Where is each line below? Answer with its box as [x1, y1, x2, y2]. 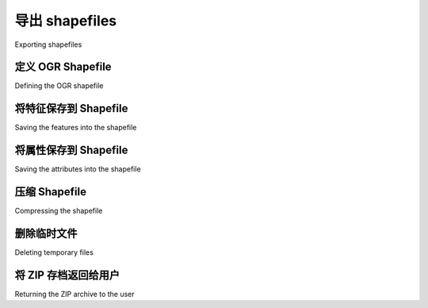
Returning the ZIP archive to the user [14, 289, 135, 298]
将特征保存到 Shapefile [14, 102, 128, 115]
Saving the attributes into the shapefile [14, 164, 142, 174]
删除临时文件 [14, 226, 78, 240]
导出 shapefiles [14, 12, 117, 29]
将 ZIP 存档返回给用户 [14, 268, 120, 282]
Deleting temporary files [14, 248, 94, 257]
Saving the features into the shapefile [14, 123, 137, 133]
